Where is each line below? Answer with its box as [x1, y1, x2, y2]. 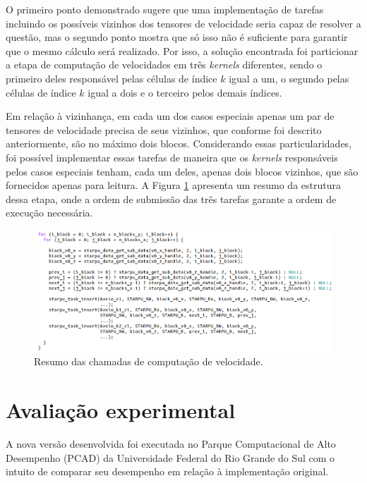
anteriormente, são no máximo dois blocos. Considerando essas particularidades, [6, 136, 352, 151]
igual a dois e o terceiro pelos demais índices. [88, 85, 282, 99]
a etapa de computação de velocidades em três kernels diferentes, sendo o [6, 57, 323, 72]
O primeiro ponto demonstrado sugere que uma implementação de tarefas [6, 2, 324, 16]
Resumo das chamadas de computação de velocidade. [34, 354, 263, 369]
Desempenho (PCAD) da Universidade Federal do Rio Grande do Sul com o [6, 450, 335, 465]
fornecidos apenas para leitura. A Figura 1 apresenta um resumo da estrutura [6, 178, 341, 192]
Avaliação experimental [6, 396, 236, 424]
